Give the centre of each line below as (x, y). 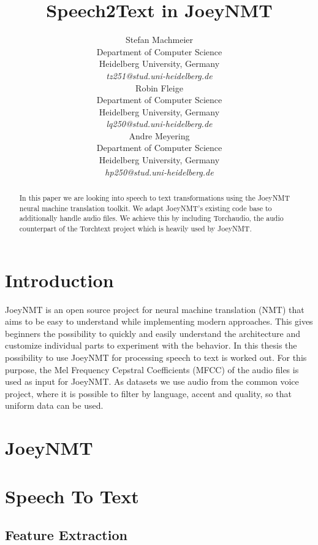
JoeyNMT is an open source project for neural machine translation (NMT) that (155, 309)
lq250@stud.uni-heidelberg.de (159, 124)
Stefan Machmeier (159, 40)
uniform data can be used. (54, 405)
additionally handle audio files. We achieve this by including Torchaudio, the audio (151, 218)
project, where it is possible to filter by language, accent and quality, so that (148, 393)
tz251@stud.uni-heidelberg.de (159, 75)
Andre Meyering (159, 135)
